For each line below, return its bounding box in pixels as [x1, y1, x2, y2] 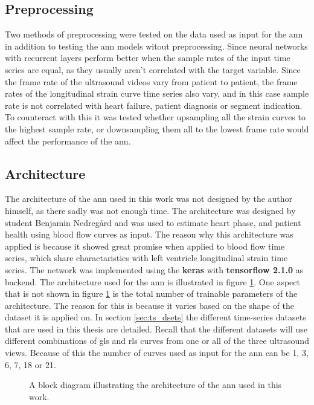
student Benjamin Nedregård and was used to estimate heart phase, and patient [5, 216, 301, 228]
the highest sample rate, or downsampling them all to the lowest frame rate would [5, 122, 309, 135]
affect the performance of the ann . [5, 134, 131, 147]
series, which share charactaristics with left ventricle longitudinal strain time [5, 251, 288, 264]
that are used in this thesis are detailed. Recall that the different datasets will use [5, 322, 307, 335]
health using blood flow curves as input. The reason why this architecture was [5, 228, 293, 241]
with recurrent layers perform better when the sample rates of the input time [5, 51, 290, 64]
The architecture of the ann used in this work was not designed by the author [5, 192, 293, 205]
